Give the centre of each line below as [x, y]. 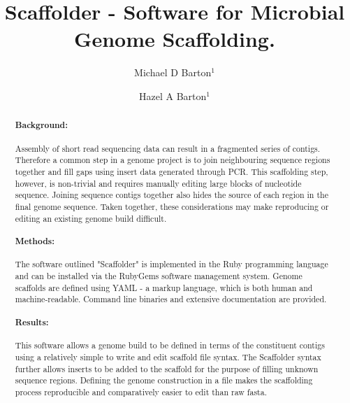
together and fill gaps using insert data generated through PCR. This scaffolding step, [172, 172]
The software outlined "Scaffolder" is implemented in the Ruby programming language [172, 264]
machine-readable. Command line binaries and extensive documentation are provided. [171, 299]
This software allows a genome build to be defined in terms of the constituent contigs [170, 345]
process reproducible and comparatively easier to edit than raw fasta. [141, 391]
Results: [32, 322]
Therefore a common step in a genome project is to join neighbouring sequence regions [173, 160]
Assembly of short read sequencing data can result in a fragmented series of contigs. [168, 148]
